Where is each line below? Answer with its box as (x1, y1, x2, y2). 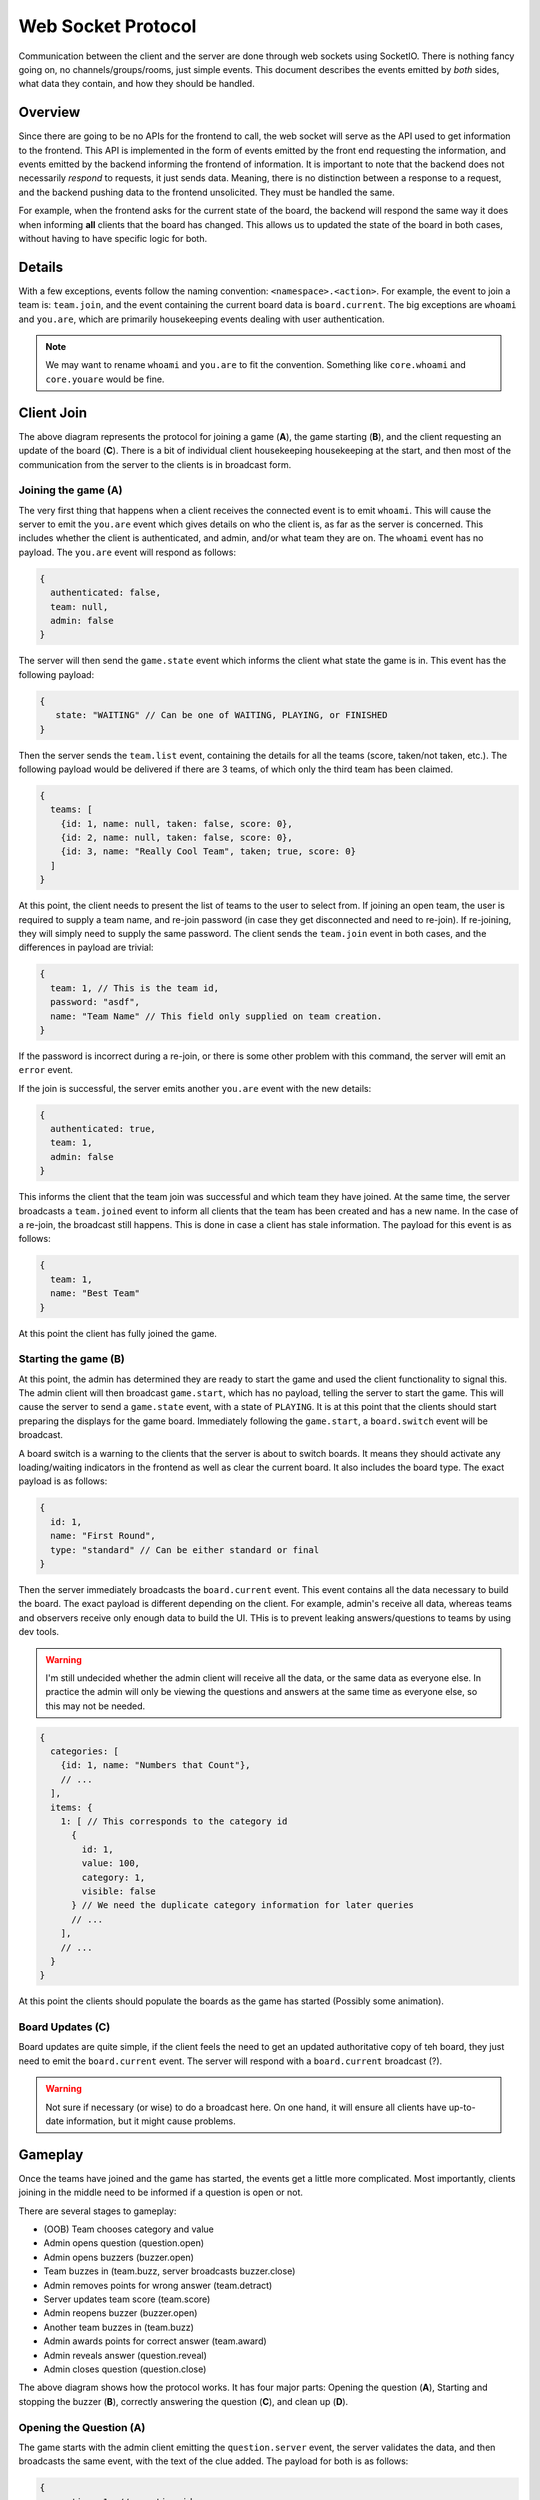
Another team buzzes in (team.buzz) (43, 2321, 194, 2333)
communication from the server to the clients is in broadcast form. (18, 458, 292, 470)
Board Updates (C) (18, 2020, 111, 2034)
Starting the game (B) (18, 1352, 125, 1366)
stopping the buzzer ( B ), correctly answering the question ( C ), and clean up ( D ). (18, 2395, 349, 2407)
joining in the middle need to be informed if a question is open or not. (18, 2186, 304, 2199)
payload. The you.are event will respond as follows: (18, 546, 237, 558)
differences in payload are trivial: (18, 941, 154, 954)
